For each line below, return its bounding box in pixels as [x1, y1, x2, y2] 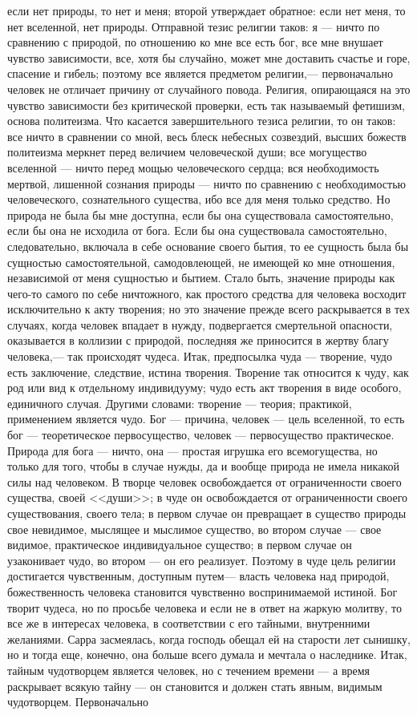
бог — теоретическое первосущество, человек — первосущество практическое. [7, 426, 395, 443]
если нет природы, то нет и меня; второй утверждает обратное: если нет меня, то [7, 2, 406, 18]
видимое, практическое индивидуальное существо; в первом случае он [7, 536, 352, 553]
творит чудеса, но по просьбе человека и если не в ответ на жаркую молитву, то [7, 599, 402, 616]
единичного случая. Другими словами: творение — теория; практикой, [7, 394, 352, 411]
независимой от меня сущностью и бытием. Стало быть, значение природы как [7, 269, 395, 286]
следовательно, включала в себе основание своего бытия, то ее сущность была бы [7, 237, 409, 254]
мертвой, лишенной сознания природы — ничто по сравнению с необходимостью [7, 175, 407, 192]
